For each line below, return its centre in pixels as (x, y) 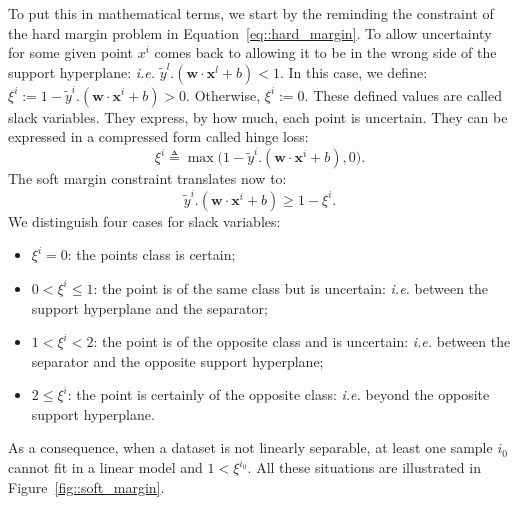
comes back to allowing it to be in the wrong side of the (325, 52)
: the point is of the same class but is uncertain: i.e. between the (291, 287)
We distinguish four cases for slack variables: (144, 220)
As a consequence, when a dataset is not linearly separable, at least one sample (250, 447)
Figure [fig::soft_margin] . (86, 486)
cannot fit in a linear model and (105, 467)
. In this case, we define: (353, 71)
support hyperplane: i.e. (82, 71)
